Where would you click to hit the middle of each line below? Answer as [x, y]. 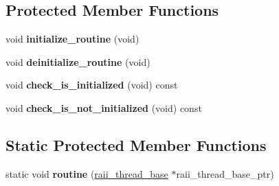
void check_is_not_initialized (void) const [104, 107]
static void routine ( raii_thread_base [87, 173]
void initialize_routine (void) [72, 39]
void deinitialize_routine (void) [78, 61]
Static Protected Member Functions [136, 144]
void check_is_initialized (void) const [92, 85]
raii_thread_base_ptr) [225, 173]
